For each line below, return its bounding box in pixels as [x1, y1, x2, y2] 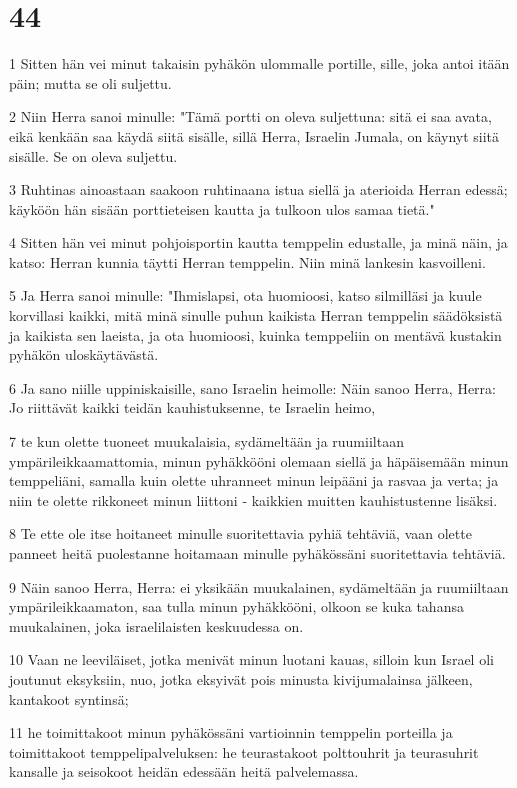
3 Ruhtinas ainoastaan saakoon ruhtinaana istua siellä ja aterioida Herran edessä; [9, 179, 508, 200]
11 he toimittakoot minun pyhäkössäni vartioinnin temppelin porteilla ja [9, 722, 453, 743]
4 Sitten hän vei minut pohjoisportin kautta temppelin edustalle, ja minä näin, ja [9, 232, 508, 253]
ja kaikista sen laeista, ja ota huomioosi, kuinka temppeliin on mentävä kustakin [9, 324, 502, 345]
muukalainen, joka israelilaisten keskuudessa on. [9, 615, 304, 636]
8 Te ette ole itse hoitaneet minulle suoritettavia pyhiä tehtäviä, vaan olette [9, 523, 472, 544]
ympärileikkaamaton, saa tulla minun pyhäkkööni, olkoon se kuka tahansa [9, 596, 464, 617]
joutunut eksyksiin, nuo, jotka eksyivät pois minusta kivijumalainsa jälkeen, [9, 668, 473, 689]
